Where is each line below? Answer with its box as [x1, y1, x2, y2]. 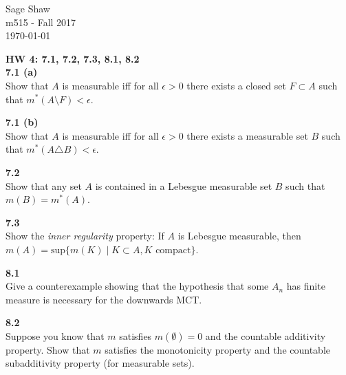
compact [155, 245, 191, 255]
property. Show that [6, 342, 90, 356]
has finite [286, 279, 325, 293]
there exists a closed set [186, 78, 286, 92]
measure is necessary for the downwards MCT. [6, 292, 202, 306]
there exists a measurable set [186, 128, 308, 142]
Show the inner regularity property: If [6, 228, 164, 243]
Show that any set [6, 178, 82, 193]
